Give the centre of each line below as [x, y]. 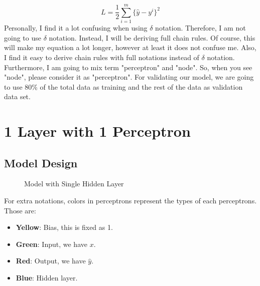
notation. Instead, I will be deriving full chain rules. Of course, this [152, 37]
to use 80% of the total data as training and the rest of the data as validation [123, 86]
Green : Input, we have [51, 244]
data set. [17, 96]
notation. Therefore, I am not [201, 28]
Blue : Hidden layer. [47, 278]
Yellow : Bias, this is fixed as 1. [64, 227]
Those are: [20, 210]
